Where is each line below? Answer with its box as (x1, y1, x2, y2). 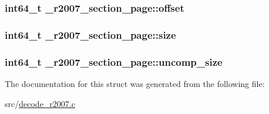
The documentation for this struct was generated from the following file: (5, 77, 265, 89)
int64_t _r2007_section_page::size (5, 27, 176, 42)
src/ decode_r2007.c (5, 97, 75, 109)
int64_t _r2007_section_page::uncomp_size (5, 54, 223, 69)
